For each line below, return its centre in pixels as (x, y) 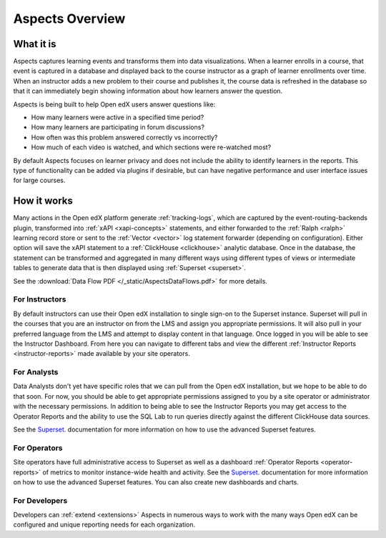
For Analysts (36, 372)
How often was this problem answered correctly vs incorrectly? (124, 137)
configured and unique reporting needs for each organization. (104, 524)
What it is (35, 44)
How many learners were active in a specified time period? (118, 117)
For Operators (38, 448)
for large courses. (39, 180)
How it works (43, 201)
